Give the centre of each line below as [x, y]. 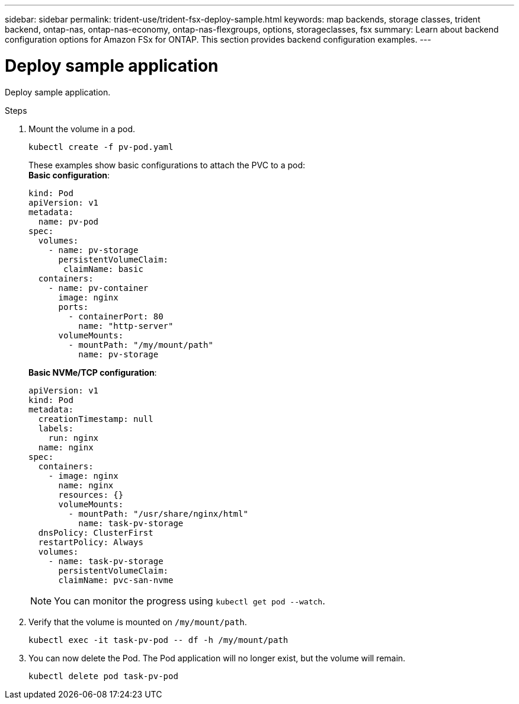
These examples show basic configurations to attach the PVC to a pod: [167, 165]
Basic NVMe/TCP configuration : [93, 372]
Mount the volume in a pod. [82, 129]
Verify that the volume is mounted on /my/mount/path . [138, 622]
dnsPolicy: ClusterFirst [96, 532]
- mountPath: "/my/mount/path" [141, 345]
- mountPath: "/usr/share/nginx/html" [158, 513]
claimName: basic [103, 269]
